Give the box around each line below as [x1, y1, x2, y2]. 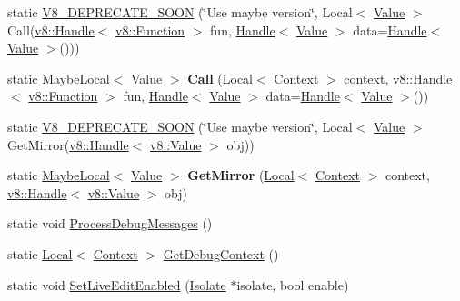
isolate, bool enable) [236, 275, 349, 294]
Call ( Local [187, 68, 253, 87]
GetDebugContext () [163, 244, 279, 263]
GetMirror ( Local [187, 166, 295, 185]
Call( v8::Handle [7, 20, 95, 39]
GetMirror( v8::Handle [7, 135, 129, 154]
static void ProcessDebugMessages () [7, 214, 213, 233]
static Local [7, 244, 73, 263]
